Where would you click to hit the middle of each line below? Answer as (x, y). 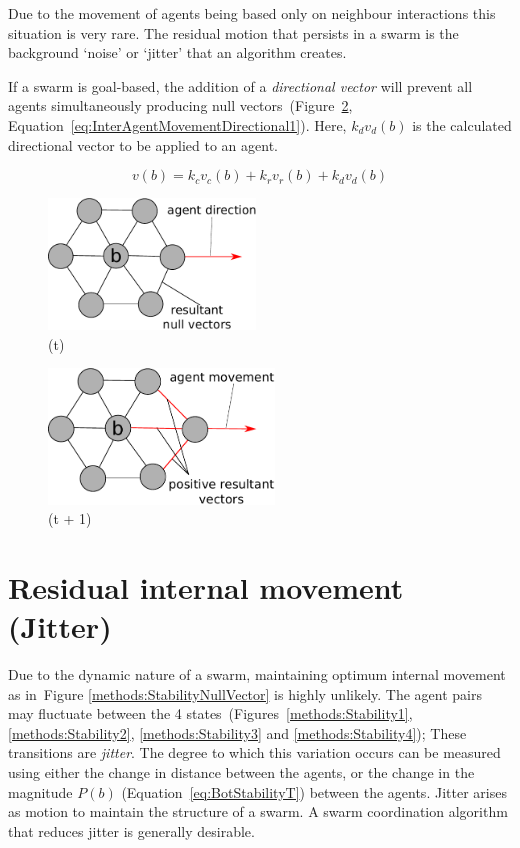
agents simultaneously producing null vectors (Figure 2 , (180, 105)
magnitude (40, 791)
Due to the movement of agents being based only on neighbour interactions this (252, 13)
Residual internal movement (206, 586)
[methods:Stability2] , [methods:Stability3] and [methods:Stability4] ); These (237, 732)
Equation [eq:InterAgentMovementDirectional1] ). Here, (177, 124)
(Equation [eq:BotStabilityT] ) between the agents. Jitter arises (314, 791)
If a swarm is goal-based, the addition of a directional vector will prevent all (240, 85)
